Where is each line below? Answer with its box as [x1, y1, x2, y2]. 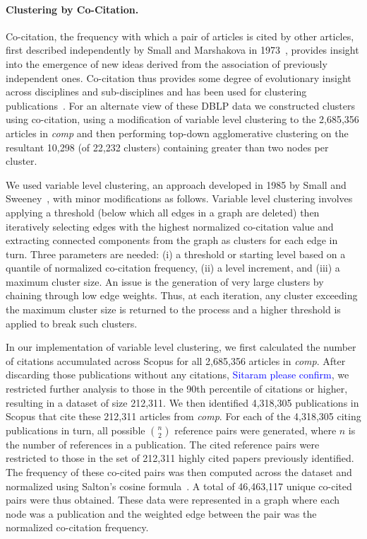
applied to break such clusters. [6, 315, 138, 330]
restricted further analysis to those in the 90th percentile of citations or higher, [6, 381, 348, 396]
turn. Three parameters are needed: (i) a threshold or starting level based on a [6, 246, 346, 261]
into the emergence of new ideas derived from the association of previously [6, 56, 327, 71]
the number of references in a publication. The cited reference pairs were [6, 436, 320, 451]
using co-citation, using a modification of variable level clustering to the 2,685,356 [6, 112, 359, 127]
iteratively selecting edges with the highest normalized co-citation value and [6, 219, 334, 233]
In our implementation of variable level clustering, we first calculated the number [6, 340, 356, 354]
